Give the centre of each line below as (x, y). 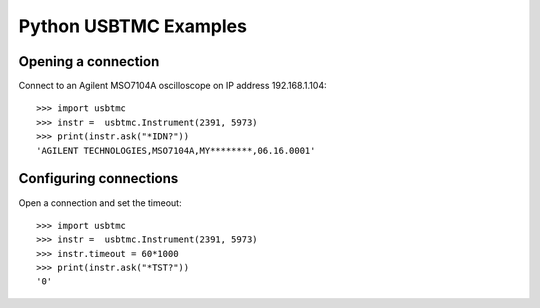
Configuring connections (98, 178)
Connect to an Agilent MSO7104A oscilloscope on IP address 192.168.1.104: (172, 86)
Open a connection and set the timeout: (100, 202)
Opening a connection (89, 61)
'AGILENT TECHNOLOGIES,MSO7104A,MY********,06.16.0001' (176, 150)
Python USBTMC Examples (132, 26)
